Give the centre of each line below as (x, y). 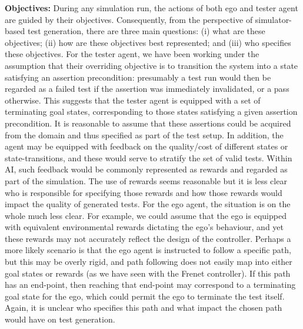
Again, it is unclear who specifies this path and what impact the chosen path (144, 308)
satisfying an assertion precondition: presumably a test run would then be (138, 77)
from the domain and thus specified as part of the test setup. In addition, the (144, 134)
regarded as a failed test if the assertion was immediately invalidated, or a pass (147, 89)
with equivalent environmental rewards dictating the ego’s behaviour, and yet (144, 227)
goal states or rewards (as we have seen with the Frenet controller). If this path (148, 273)
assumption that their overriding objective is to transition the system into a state (151, 65)
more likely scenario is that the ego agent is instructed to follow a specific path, (148, 250)
